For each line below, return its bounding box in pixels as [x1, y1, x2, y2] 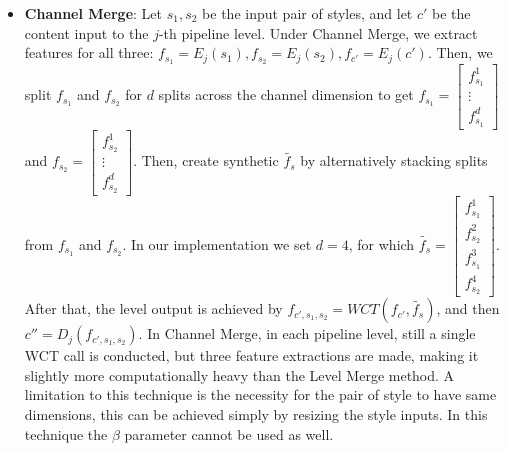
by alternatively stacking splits [300, 150, 488, 171]
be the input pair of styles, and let [202, 3, 413, 23]
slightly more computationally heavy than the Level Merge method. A [24, 364, 455, 385]
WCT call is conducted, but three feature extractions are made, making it [24, 345, 479, 366]
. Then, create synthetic [133, 150, 279, 171]
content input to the [24, 22, 149, 43]
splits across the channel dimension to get [158, 84, 414, 105]
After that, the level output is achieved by [24, 298, 283, 319]
